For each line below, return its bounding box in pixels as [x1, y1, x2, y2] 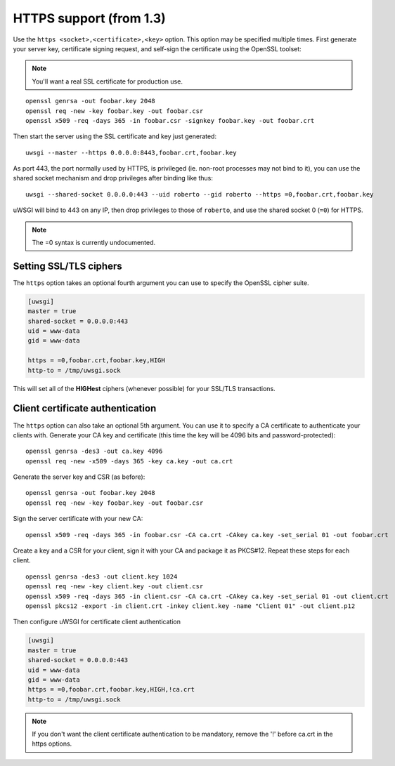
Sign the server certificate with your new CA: [13, 515, 143, 523]
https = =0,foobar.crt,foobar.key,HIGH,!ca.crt [27, 685, 195, 694]
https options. [32, 739, 72, 748]
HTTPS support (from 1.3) [13, 11, 167, 26]
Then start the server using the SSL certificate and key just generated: [13, 132, 217, 140]
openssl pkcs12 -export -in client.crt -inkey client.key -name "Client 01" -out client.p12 [25, 602, 356, 610]
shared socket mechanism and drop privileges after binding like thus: [13, 174, 214, 183]
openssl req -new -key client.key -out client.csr [25, 583, 204, 590]
